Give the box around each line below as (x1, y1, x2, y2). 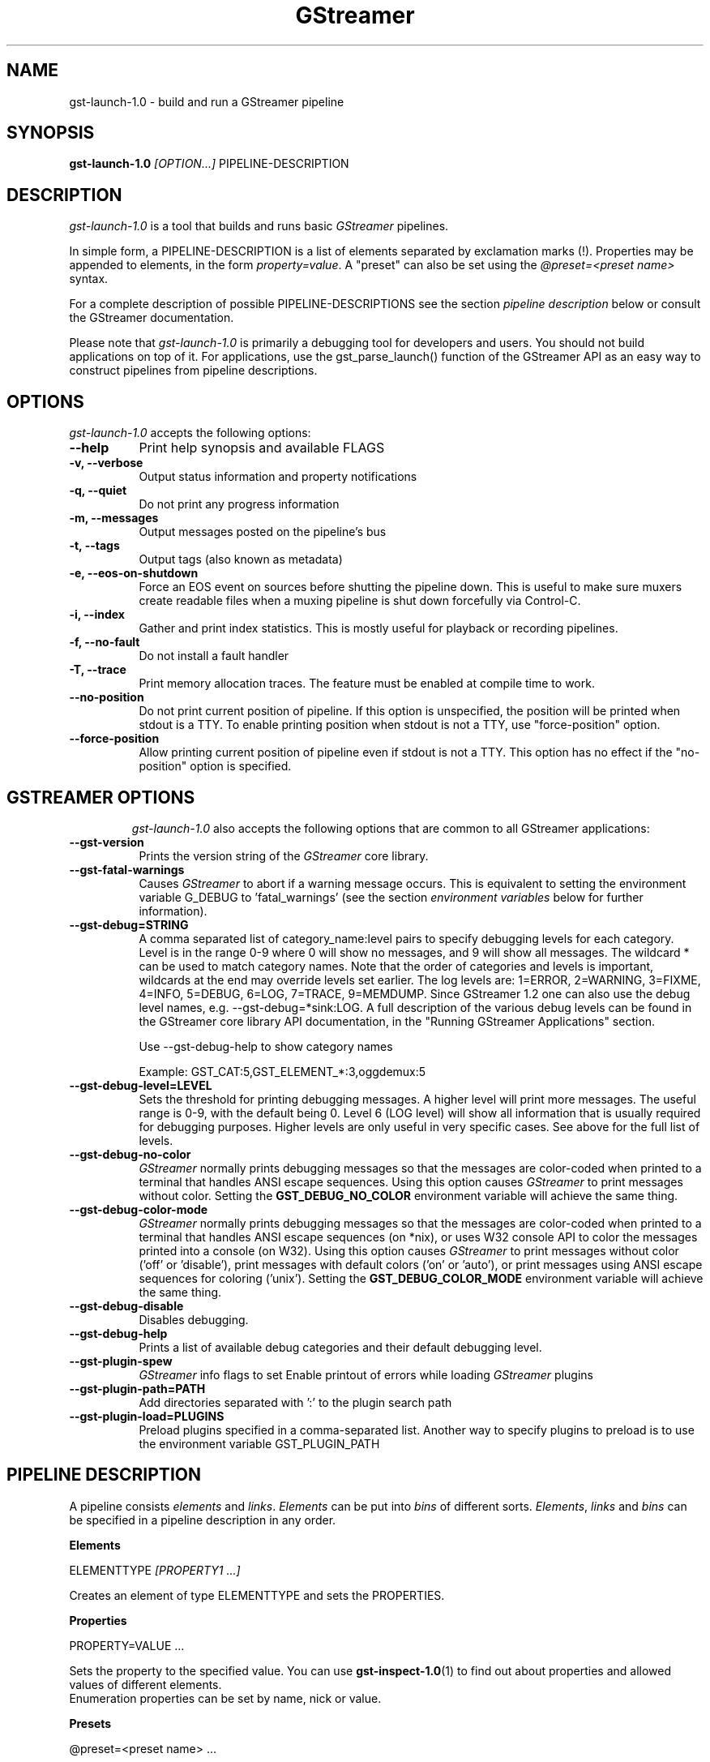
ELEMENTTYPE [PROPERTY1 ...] (69, 1563, 241, 1577)
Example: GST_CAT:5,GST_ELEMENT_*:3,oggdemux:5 (139, 1064, 426, 1078)
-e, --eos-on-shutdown (69, 566, 199, 581)
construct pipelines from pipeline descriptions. (69, 363, 318, 378)
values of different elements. (69, 1677, 222, 1691)
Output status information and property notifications (139, 469, 417, 484)
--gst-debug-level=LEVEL (69, 1078, 212, 1092)
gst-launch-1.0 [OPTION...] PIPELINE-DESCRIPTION (69, 156, 349, 171)
